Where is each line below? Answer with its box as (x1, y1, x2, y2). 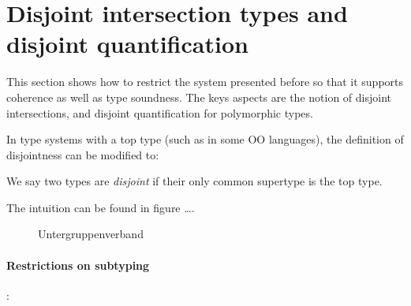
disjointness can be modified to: (6, 146, 159, 162)
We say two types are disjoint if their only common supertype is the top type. (6, 173, 383, 189)
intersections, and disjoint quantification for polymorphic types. (6, 104, 313, 121)
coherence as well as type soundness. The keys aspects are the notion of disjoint (6, 88, 391, 105)
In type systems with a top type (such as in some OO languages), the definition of (6, 131, 404, 147)
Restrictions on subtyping (6, 256, 150, 273)
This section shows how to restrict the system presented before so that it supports (6, 73, 404, 90)
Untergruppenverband (38, 226, 144, 242)
